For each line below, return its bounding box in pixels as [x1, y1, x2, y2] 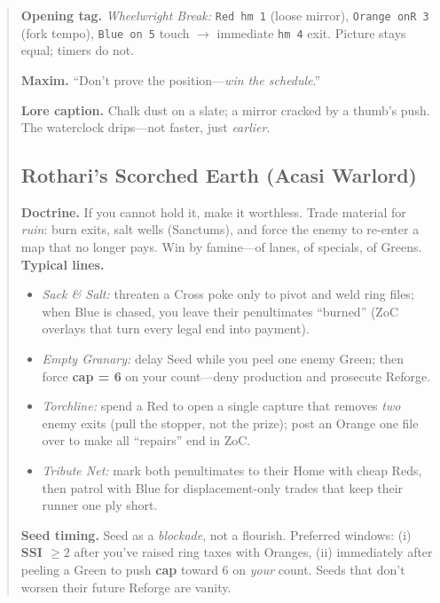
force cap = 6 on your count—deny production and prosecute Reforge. [42, 366, 431, 385]
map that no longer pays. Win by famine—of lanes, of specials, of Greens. [20, 238, 422, 256]
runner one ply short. [42, 496, 158, 514]
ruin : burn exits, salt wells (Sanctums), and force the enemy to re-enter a [20, 220, 420, 239]
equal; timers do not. [20, 41, 135, 59]
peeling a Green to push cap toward [20, 560, 218, 578]
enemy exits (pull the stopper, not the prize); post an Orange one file [42, 413, 419, 432]
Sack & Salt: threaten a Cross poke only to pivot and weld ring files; [42, 285, 414, 303]
